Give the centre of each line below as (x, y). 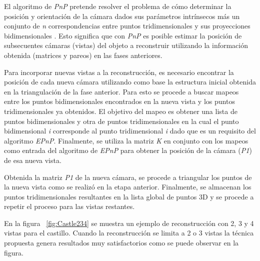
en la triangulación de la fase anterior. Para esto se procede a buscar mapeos (121, 91)
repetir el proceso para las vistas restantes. (69, 206)
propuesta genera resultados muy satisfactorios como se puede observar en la (121, 243)
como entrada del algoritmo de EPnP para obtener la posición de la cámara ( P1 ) (128, 150)
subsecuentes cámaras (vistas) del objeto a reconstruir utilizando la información (126, 45)
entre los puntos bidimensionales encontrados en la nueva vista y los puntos (119, 101)
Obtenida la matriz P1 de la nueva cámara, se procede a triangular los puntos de (128, 177)
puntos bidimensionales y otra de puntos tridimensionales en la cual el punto (121, 121)
